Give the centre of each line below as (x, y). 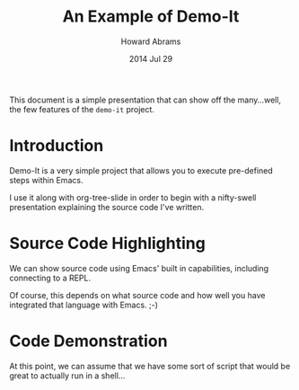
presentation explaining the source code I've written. (107, 207)
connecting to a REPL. (50, 278)
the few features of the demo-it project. (82, 109)
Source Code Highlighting (108, 244)
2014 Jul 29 (151, 58)
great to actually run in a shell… (67, 376)
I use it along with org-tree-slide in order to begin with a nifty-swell (133, 197)
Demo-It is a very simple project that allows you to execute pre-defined (141, 170)
